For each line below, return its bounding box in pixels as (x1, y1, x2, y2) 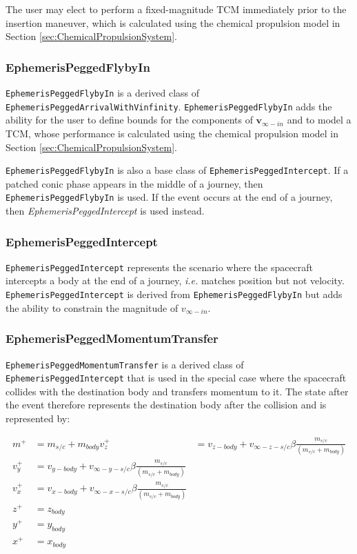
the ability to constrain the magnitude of (6, 300, 178, 315)
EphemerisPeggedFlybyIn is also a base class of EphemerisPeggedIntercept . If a (6, 163, 349, 177)
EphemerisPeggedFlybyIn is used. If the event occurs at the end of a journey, (6, 190, 333, 204)
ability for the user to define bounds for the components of (6, 112, 253, 127)
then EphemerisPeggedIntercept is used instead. (6, 204, 205, 217)
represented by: (6, 411, 70, 426)
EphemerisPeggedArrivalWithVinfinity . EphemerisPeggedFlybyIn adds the (6, 99, 332, 113)
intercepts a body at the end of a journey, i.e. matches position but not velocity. (6, 273, 345, 288)
